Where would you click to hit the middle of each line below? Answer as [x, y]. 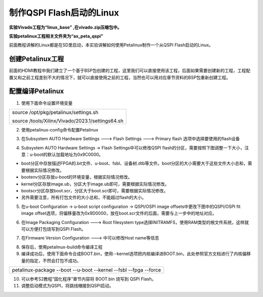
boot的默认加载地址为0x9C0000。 [69, 155]
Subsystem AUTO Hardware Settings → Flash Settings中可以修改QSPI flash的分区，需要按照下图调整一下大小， [133, 148]
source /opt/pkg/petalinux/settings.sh [55, 112]
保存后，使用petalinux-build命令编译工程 [62, 247]
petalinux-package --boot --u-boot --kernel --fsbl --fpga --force [86, 270]
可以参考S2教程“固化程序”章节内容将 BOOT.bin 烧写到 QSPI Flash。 [89, 279]
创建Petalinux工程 [37, 59]
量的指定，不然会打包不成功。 [51, 260]
